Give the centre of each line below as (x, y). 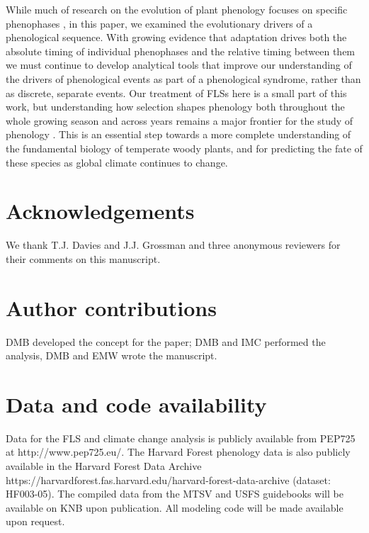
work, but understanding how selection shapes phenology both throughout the (175, 107)
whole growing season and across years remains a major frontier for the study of (180, 120)
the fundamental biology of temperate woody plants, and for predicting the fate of (184, 148)
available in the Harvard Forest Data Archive (104, 466)
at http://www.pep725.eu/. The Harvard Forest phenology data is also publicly (178, 452)
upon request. (35, 521)
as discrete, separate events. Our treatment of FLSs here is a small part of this (176, 92)
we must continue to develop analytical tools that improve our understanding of (179, 65)
